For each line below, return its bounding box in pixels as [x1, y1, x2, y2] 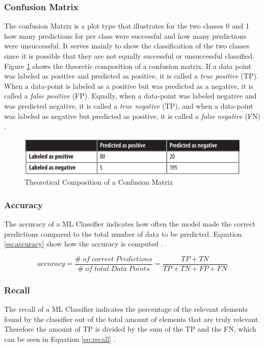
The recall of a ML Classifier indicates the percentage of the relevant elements [4, 304, 248, 314]
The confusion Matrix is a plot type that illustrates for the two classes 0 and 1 [4, 20, 249, 31]
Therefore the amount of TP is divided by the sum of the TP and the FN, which [4, 324, 256, 334]
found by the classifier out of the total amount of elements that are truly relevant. [4, 313, 260, 324]
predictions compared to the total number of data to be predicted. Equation [4, 228, 242, 239]
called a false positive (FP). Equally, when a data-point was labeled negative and [4, 90, 257, 101]
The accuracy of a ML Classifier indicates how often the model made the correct [4, 218, 255, 229]
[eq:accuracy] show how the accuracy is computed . [4, 238, 163, 249]
